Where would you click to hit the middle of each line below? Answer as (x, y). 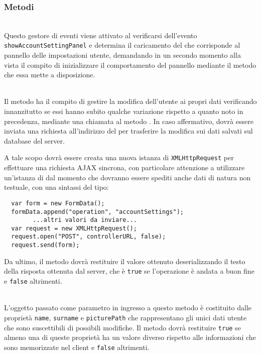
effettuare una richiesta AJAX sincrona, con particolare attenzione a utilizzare (124, 167)
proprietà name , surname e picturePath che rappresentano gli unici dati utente (125, 317)
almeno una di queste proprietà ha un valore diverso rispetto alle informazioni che (130, 337)
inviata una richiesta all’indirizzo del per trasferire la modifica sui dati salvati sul (128, 131)
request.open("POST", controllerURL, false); (89, 237)
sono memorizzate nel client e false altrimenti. (77, 347)
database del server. (34, 140)
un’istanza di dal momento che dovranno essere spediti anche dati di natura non (127, 177)
